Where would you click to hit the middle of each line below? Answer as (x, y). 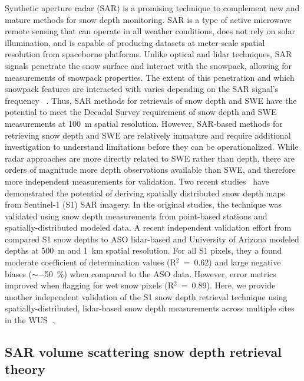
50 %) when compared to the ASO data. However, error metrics (160, 273)
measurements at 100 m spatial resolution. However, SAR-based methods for (144, 123)
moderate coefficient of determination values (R (90, 262)
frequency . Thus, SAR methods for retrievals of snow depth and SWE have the (151, 100)
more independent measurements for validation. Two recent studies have (137, 181)
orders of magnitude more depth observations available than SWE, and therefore (150, 170)
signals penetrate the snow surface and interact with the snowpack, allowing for (148, 65)
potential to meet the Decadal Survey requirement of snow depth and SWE (141, 112)
